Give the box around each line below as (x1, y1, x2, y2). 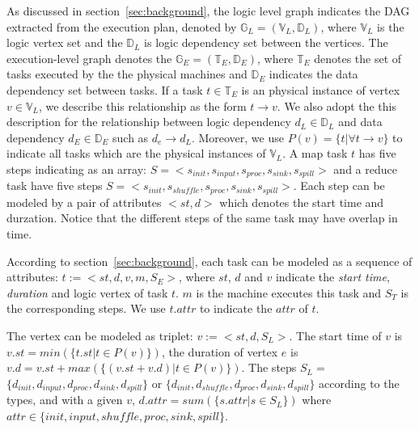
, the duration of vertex (161, 343, 278, 360)
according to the (319, 374, 400, 391)
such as (112, 129, 149, 145)
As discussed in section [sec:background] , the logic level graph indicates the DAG (6, 2, 410, 19)
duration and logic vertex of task (6, 284, 168, 301)
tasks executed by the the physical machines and (6, 65, 248, 82)
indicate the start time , (275, 268, 390, 285)
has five (358, 145, 396, 162)
